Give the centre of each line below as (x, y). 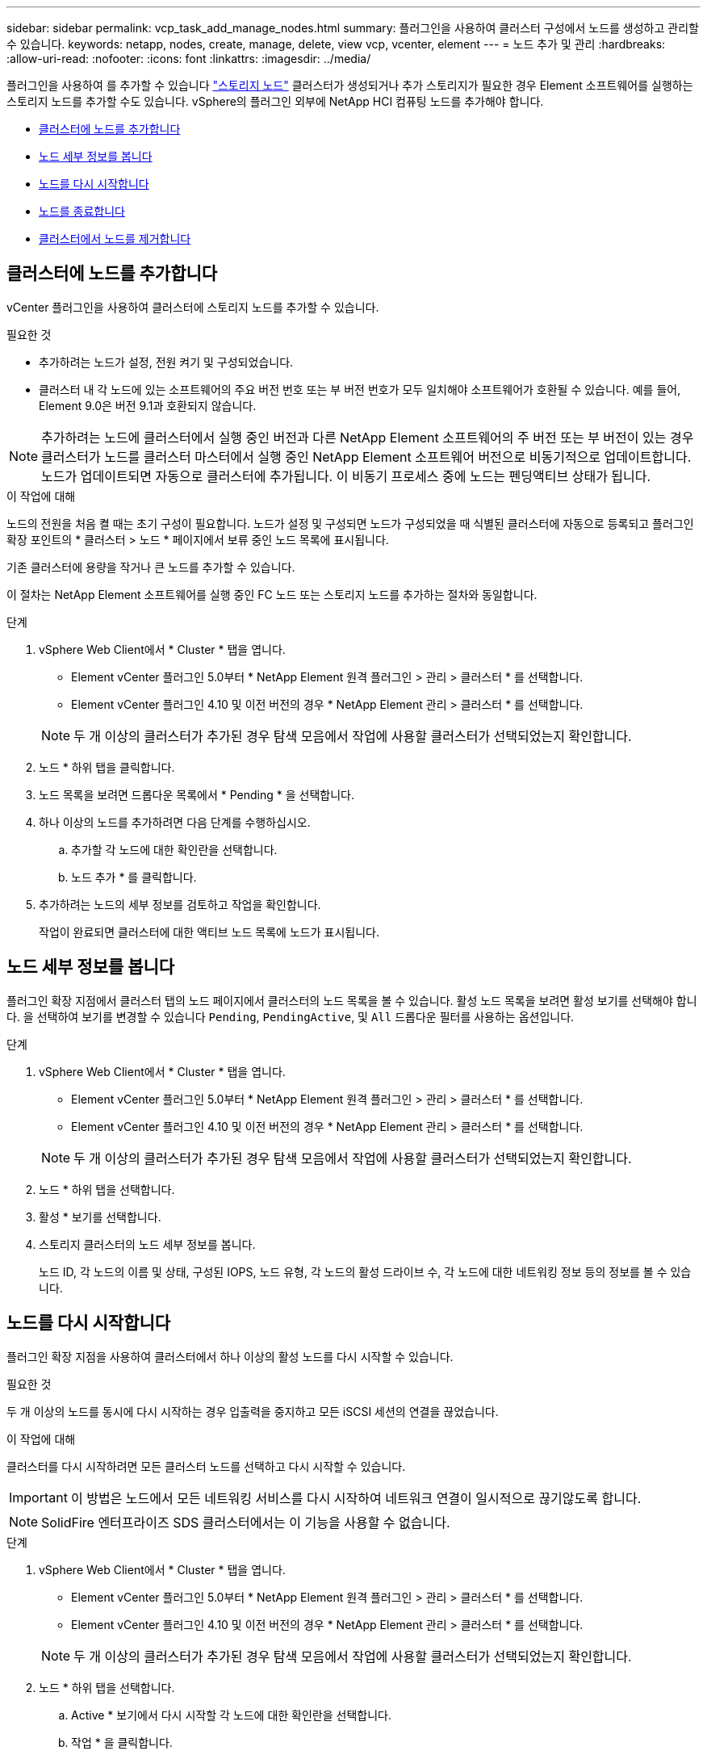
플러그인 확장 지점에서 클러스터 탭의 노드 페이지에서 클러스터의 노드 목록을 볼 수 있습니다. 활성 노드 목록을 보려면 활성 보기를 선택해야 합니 (352, 1000)
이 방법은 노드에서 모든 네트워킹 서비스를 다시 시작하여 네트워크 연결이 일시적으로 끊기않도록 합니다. (356, 1498)
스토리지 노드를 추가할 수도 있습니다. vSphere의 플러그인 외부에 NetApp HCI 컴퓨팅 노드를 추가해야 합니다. (275, 101)
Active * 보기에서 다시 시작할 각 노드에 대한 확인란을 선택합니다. (231, 1715)
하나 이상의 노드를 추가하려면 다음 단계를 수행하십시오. (175, 822)
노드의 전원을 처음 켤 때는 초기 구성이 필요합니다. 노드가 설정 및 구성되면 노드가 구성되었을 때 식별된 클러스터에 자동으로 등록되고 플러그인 (350, 523)
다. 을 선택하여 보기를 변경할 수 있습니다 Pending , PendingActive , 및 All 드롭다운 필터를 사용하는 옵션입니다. (291, 1016)
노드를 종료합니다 (82, 211)
